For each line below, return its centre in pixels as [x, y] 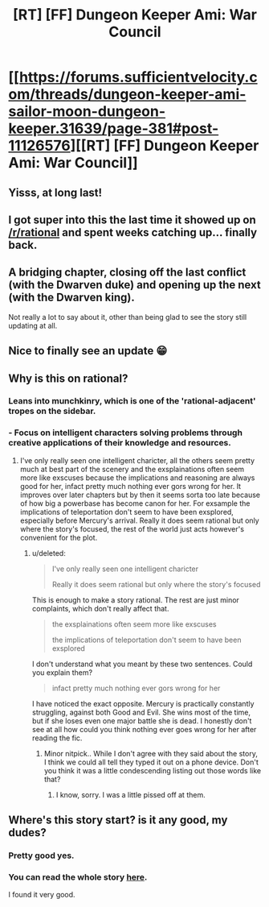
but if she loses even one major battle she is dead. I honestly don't [142, 721]
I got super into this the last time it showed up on [132, 220]
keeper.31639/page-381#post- [114, 128]
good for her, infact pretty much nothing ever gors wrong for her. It [130, 486]
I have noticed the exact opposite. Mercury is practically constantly [143, 703]
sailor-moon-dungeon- [87, 112]
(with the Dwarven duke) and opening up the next [134, 285]
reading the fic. [57, 738]
